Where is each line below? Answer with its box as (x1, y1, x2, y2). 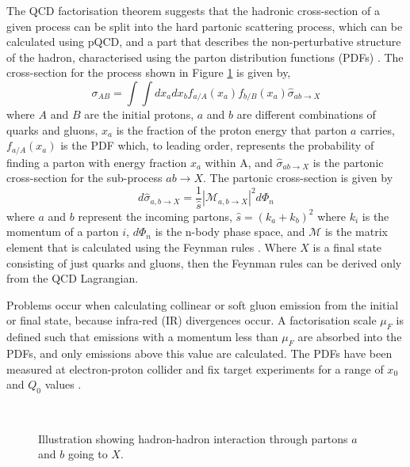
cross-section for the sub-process (6, 169, 163, 186)
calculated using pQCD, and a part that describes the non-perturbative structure (6, 33, 401, 50)
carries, (360, 121, 395, 138)
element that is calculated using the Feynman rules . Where (6, 239, 297, 256)
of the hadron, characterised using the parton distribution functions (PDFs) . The (6, 48, 404, 65)
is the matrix (324, 223, 388, 240)
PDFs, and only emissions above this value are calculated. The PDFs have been (6, 345, 393, 362)
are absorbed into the (297, 328, 402, 345)
